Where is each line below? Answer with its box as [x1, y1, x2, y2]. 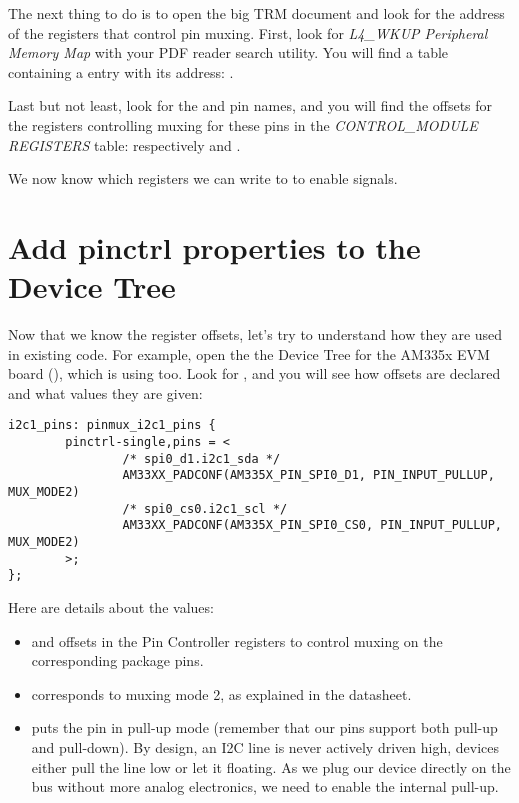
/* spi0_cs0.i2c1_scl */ [122, 501, 288, 516]
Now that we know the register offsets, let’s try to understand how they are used [8, 324, 503, 345]
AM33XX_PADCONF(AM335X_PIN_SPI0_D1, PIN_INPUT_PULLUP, [122, 468, 495, 483]
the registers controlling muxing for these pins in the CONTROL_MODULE [8, 114, 478, 135]
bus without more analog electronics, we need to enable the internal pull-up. [31, 776, 499, 797]
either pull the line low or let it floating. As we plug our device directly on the [31, 756, 511, 777]
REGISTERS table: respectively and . [8, 134, 241, 155]
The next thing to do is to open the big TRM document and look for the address [8, 3, 505, 23]
